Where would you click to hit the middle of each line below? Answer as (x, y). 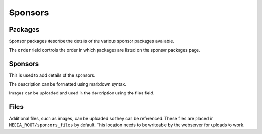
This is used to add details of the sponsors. (52, 75)
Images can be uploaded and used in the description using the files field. (82, 93)
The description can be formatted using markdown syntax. (67, 84)
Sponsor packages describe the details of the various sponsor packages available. (92, 41)
